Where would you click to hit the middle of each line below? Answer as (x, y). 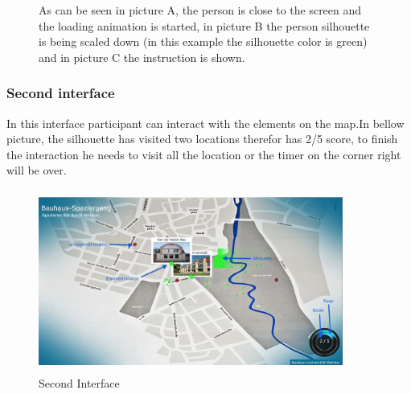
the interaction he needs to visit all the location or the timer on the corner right (204, 154)
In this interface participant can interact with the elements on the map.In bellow (205, 123)
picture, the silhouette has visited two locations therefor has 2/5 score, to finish (202, 139)
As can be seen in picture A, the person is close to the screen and (200, 10)
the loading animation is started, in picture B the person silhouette (204, 25)
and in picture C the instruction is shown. (142, 57)
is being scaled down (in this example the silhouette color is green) (203, 41)
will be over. (37, 170)
